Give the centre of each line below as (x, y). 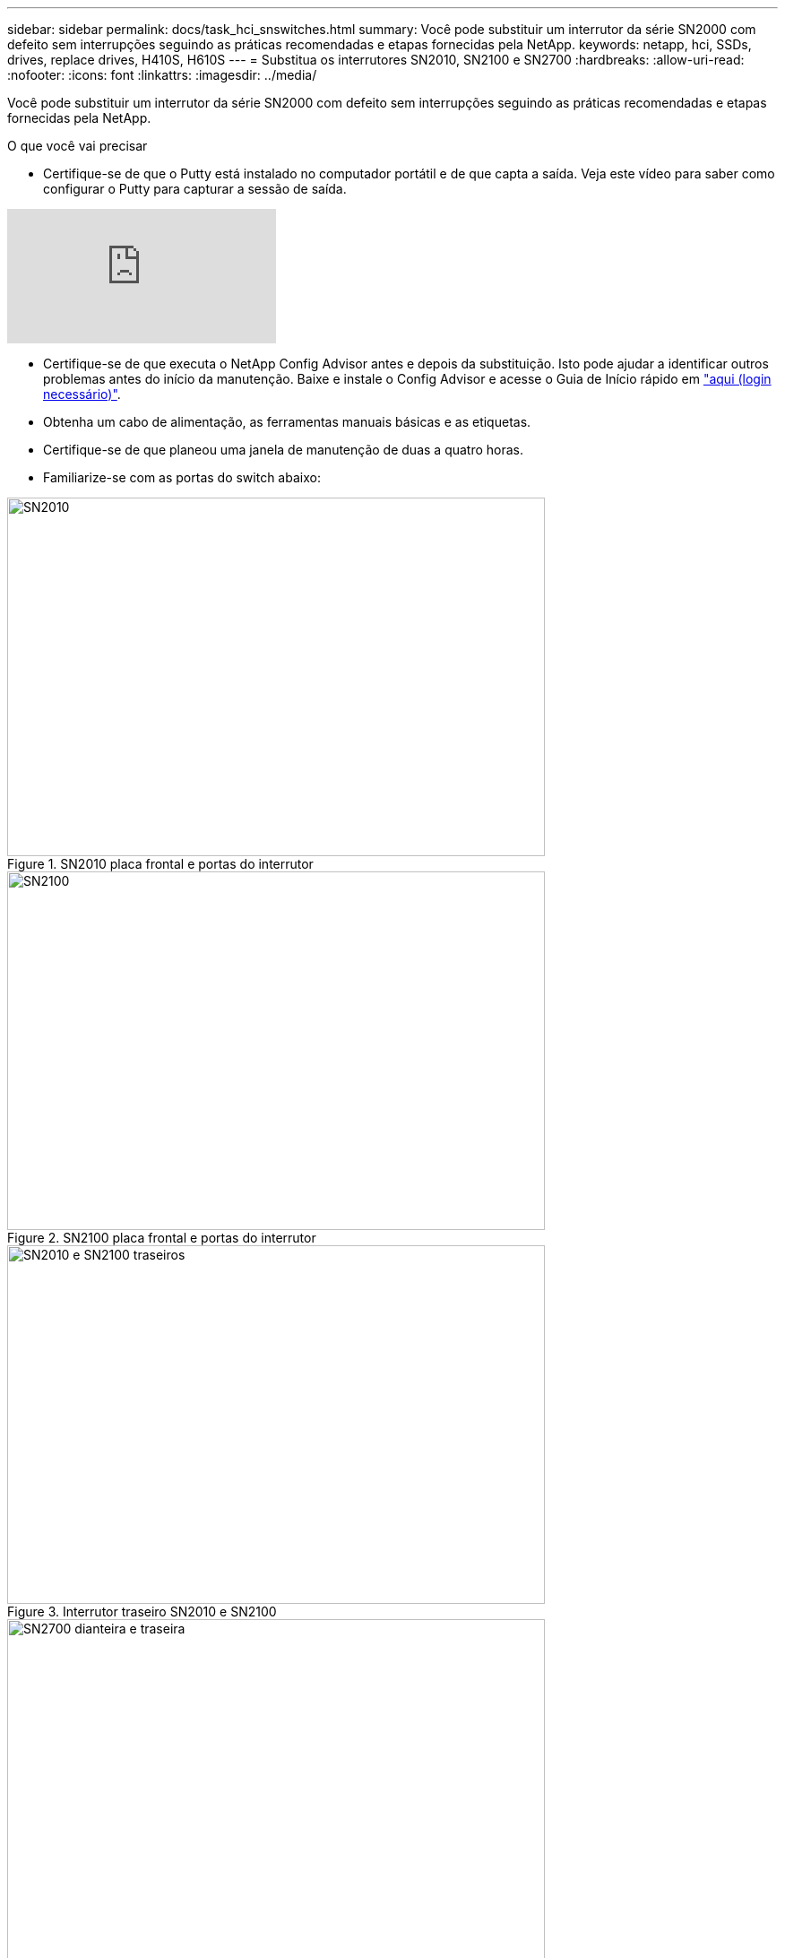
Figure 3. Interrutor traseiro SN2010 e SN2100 (142, 1611)
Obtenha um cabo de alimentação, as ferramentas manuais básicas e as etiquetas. (287, 422)
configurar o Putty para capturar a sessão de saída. (195, 189)
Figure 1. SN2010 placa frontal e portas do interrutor (160, 864)
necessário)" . (82, 394)
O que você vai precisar (78, 146)
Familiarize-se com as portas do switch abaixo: (182, 477)
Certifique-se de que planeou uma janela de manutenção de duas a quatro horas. (284, 450)
